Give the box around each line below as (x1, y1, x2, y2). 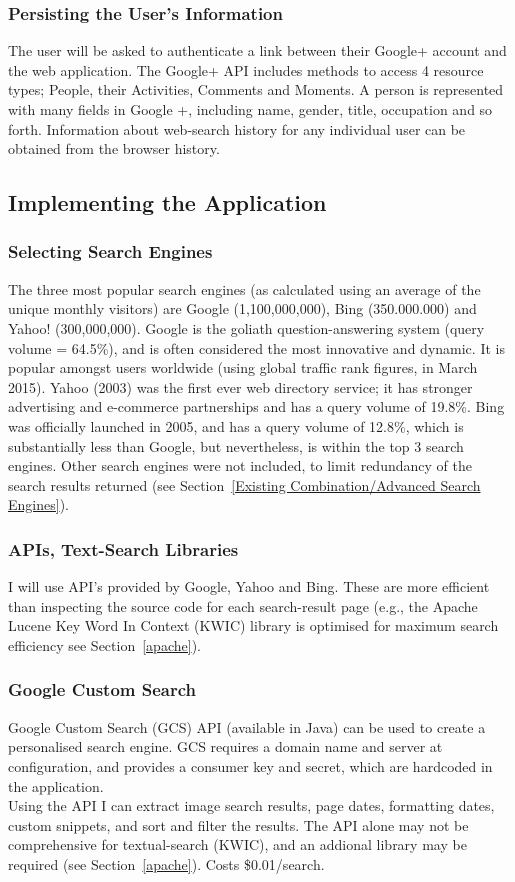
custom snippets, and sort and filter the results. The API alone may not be (8, 814, 469, 835)
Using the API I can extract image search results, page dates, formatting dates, (8, 795, 495, 816)
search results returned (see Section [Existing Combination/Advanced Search (8, 474, 481, 495)
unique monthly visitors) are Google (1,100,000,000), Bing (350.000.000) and (8, 298, 477, 319)
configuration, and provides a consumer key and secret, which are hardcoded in (8, 755, 493, 776)
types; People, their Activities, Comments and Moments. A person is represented (8, 79, 504, 100)
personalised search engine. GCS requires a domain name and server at (8, 736, 443, 757)
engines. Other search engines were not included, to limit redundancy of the (8, 455, 472, 476)
